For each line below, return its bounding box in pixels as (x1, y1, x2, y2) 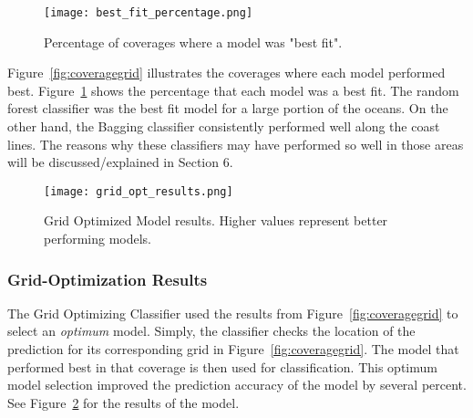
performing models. (44, 229, 152, 248)
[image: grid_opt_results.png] (44, 184, 233, 198)
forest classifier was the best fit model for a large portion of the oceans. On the (7, 99, 448, 118)
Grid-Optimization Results (7, 267, 208, 290)
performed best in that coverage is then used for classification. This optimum (7, 357, 437, 376)
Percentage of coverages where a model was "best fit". (44, 32, 343, 51)
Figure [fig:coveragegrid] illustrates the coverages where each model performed (7, 63, 446, 82)
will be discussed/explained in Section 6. (7, 152, 233, 172)
